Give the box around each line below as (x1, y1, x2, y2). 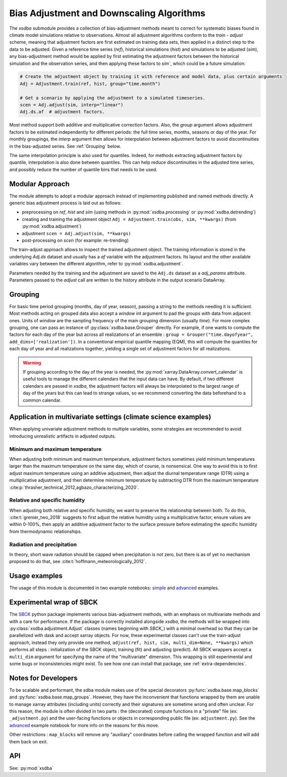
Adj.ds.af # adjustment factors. (20, 109, 105, 115)
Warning (23, 360, 41, 366)
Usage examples (9, 572, 63, 580)
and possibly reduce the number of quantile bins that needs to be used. (9, 166, 158, 172)
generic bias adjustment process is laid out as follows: (9, 200, 122, 206)
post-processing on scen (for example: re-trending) (22, 237, 129, 244)
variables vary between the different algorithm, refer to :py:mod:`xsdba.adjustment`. (9, 261, 183, 267)
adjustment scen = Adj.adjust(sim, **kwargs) (22, 230, 132, 236)
